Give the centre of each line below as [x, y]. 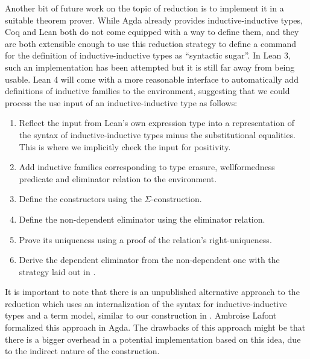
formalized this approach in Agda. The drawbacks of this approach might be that [155, 327]
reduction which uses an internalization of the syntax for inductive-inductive [146, 303]
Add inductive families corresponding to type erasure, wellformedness [147, 167]
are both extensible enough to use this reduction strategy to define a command [151, 43]
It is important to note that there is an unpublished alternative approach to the [152, 292]
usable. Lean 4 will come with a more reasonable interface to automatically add [152, 79]
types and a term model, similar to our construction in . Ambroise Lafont [141, 315]
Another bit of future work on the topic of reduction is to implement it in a [144, 8]
